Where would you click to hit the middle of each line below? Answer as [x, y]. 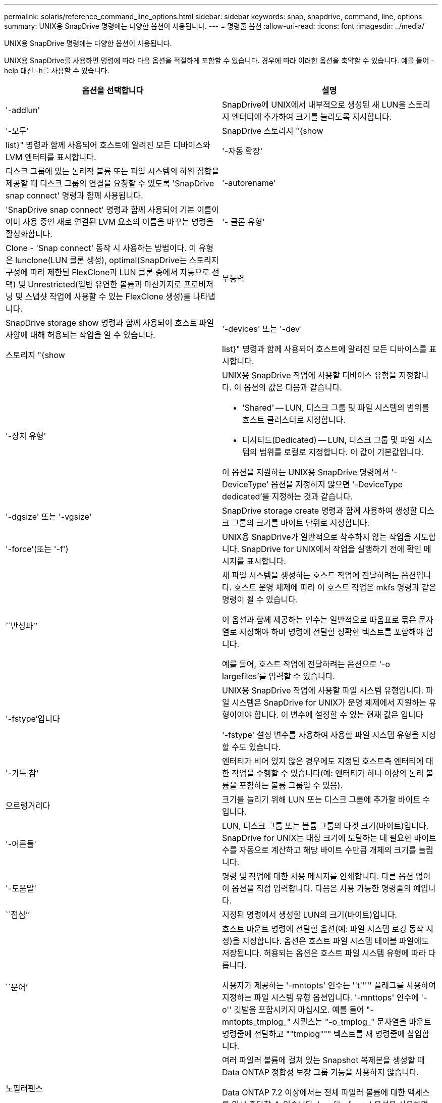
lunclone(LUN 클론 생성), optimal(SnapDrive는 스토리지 [117, 260]
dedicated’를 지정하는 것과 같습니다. [288, 496]
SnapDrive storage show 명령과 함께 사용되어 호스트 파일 [110, 323]
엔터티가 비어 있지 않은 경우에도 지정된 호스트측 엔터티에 [323, 761]
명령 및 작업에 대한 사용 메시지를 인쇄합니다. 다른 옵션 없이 [326, 876]
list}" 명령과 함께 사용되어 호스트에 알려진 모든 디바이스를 [324, 349]
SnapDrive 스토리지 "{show [273, 131]
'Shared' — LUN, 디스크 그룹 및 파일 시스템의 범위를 [336, 408]
